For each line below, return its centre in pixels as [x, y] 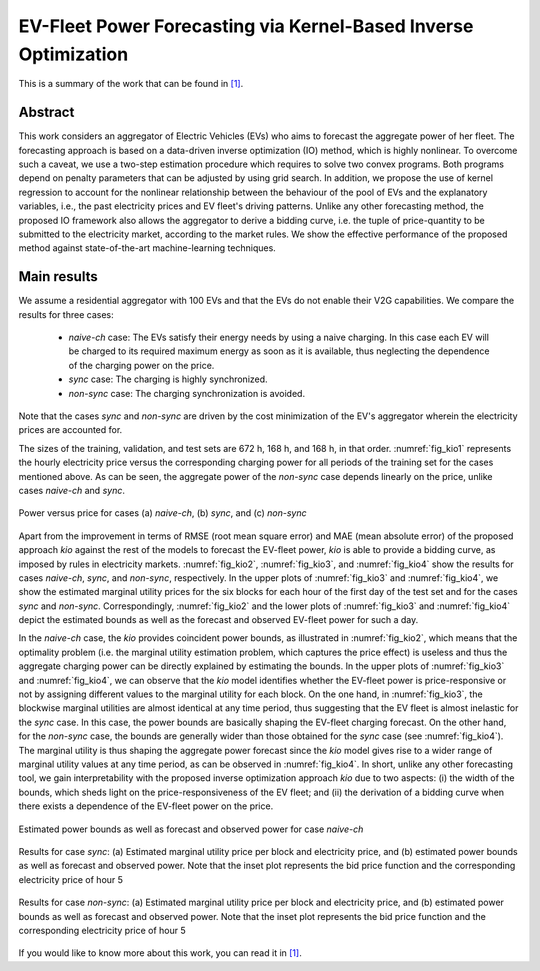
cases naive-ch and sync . [71, 490]
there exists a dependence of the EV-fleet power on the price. [146, 806]
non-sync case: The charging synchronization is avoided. [186, 393]
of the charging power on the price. [141, 365]
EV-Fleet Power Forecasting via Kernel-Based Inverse [246, 26]
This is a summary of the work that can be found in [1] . [131, 84]
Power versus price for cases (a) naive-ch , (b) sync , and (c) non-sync [162, 513]
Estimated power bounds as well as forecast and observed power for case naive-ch [191, 829]
